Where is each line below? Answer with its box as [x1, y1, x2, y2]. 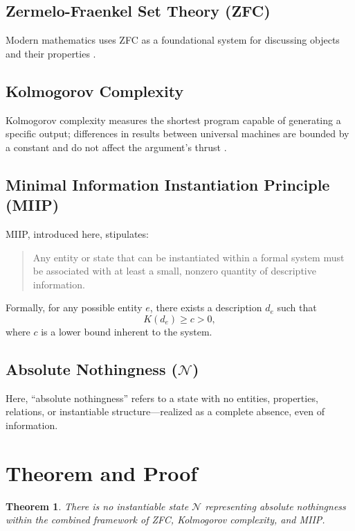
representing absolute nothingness [205, 498, 346, 513]
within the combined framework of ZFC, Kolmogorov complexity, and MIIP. [6, 512, 325, 527]
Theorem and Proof [6, 458, 198, 487]
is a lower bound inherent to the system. [41, 324, 212, 338]
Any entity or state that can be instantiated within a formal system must [33, 250, 345, 264]
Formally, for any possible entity [6, 300, 143, 315]
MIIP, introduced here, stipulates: [6, 226, 149, 241]
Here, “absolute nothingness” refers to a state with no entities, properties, [6, 390, 318, 405]
